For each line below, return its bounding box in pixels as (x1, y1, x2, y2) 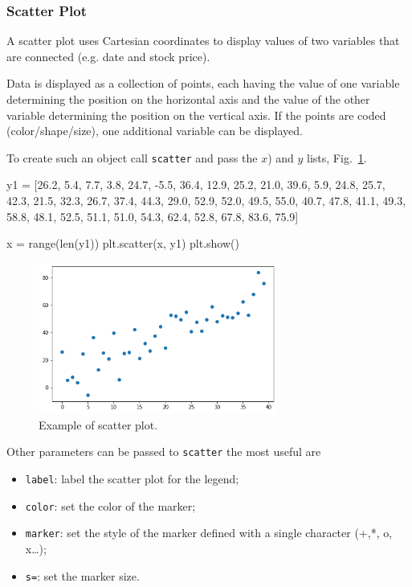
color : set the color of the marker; (25, 497, 196, 514)
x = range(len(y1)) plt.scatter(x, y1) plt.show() (6, 235, 239, 252)
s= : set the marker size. (25, 567, 140, 584)
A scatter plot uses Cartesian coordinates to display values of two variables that (6, 32, 400, 49)
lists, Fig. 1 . (307, 149, 367, 166)
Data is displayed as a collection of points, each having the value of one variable (6, 75, 400, 92)
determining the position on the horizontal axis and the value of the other (6, 91, 370, 107)
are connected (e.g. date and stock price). (6, 47, 210, 64)
